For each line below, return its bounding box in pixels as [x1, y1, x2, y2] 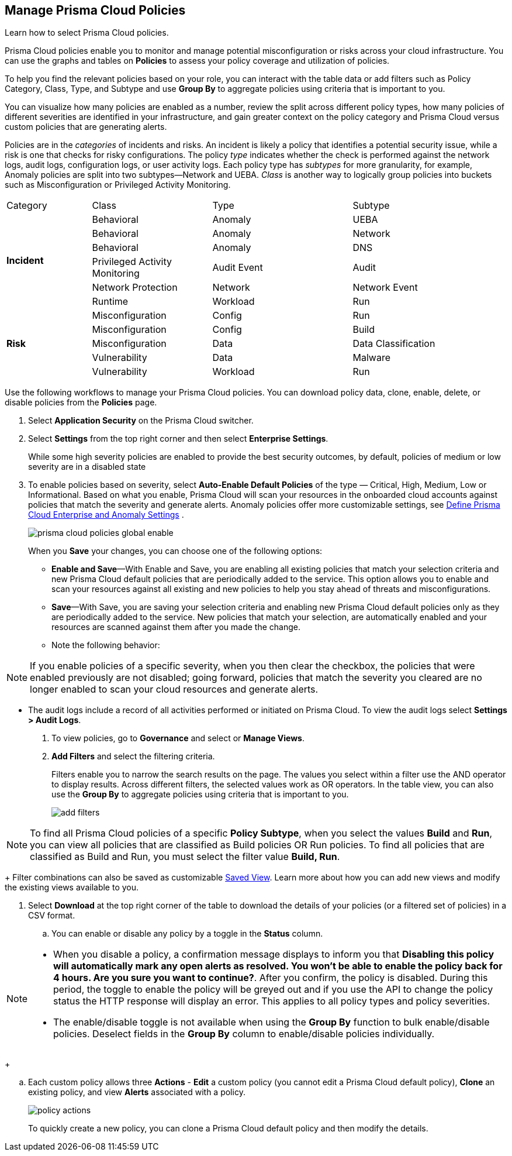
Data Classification [352, 338, 435, 350]
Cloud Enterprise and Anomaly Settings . [28, 510, 184, 520]
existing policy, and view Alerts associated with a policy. [28, 1087, 245, 1097]
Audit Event [212, 262, 263, 274]
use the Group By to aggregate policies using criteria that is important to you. [51, 789, 349, 800]
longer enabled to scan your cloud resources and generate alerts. [30, 683, 319, 696]
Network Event [352, 281, 418, 294]
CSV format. [28, 910, 75, 921]
